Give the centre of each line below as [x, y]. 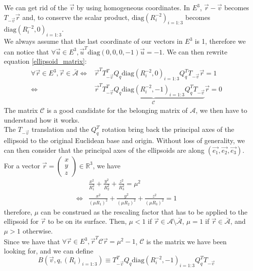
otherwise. [38, 230]
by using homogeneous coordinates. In [133, 7]
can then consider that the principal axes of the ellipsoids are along [104, 150]
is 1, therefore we [220, 41]
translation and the [60, 129]
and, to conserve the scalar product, [76, 17]
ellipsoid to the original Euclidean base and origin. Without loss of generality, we [125, 140]
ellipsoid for [21, 221]
